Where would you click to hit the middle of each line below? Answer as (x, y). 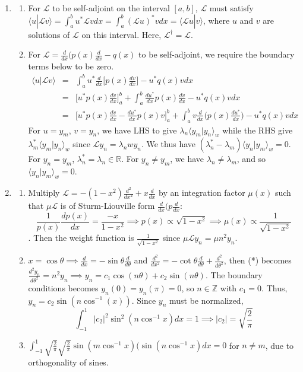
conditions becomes (63, 287)
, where (216, 20)
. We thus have (168, 144)
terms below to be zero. (71, 66)
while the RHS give (258, 130)
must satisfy (231, 8)
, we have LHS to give (137, 130)
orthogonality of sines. (68, 362)
